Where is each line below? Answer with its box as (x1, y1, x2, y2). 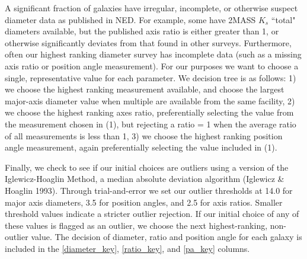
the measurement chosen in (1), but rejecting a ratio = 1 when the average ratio (5, 117, 296, 130)
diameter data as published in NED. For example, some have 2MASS (5, 13, 256, 25)
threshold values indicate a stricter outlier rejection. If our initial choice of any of (5, 207, 299, 220)
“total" (271, 13, 296, 25)
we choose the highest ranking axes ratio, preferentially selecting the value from (5, 106, 294, 119)
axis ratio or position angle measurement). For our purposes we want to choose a (5, 59, 299, 72)
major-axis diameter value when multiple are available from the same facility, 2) (5, 94, 295, 107)
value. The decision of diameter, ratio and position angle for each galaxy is (31, 231, 302, 243)
